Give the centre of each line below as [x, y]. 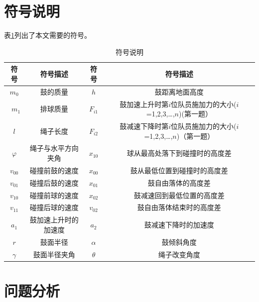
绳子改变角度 [179, 254]
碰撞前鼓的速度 [54, 170]
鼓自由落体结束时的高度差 [179, 207]
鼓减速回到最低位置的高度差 [179, 195]
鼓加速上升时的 [54, 220]
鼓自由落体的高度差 [179, 182]
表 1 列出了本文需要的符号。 [48, 35]
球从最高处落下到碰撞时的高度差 [179, 153]
